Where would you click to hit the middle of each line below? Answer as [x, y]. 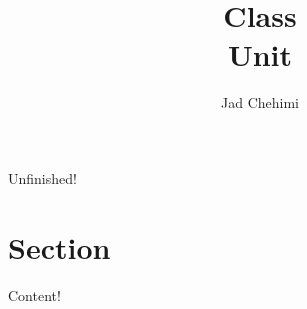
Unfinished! [42, 177]
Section [59, 246]
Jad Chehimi [260, 102]
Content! [34, 294]
